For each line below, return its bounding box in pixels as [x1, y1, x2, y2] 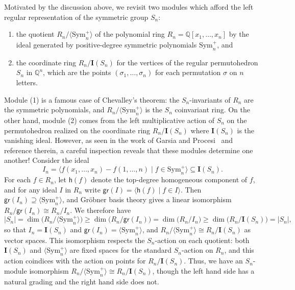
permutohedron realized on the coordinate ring [4, 125, 151, 135]
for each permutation [155, 67, 221, 78]
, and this [224, 245, 254, 255]
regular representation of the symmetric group [4, 11, 149, 22]
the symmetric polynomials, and [4, 104, 105, 115]
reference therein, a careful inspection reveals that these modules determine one [4, 144, 253, 155]
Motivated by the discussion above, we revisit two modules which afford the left [4, 2, 254, 12]
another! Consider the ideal [4, 155, 89, 165]
